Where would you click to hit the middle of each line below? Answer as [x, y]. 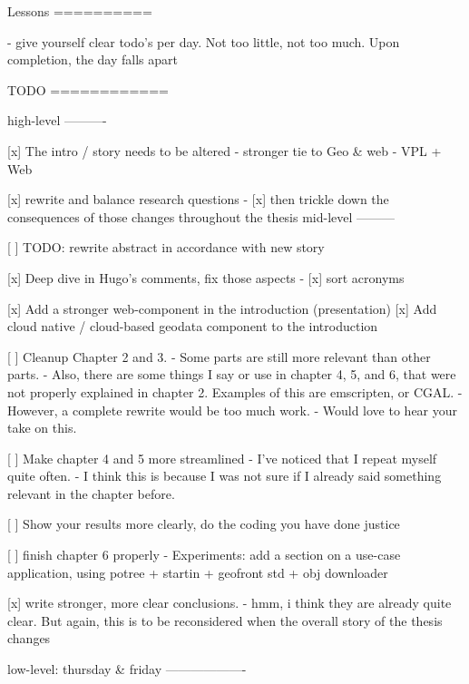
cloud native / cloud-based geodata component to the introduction [193, 326]
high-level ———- [57, 120]
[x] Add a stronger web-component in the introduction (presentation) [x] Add [222, 308]
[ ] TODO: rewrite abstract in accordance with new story [166, 247]
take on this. [42, 428]
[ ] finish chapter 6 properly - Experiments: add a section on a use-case [204, 555]
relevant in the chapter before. [91, 493]
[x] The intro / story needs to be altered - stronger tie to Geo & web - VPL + [225, 150]
